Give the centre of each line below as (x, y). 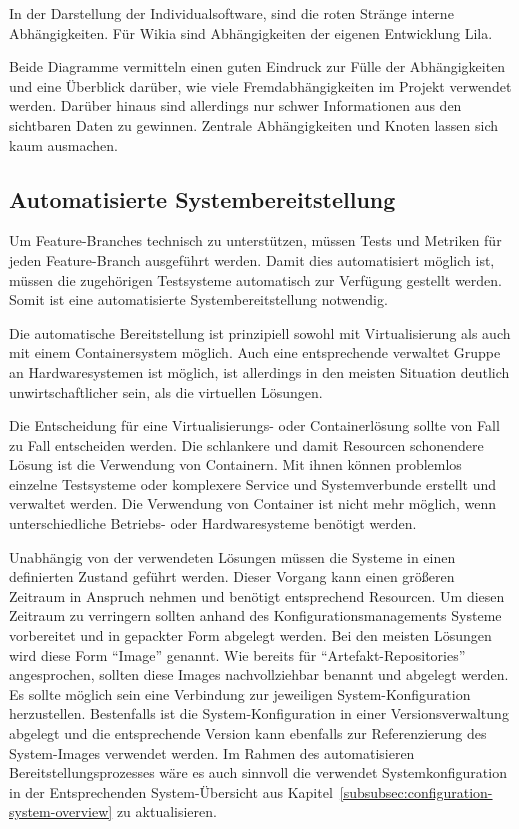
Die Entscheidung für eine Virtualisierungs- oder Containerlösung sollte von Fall (254, 425)
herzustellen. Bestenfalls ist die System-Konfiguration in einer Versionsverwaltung (259, 713)
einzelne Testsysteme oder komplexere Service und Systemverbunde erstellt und (253, 483)
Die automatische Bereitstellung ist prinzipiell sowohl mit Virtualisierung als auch (260, 332)
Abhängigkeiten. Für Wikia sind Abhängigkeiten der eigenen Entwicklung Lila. (251, 32)
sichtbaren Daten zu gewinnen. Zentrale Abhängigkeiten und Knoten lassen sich (254, 124)
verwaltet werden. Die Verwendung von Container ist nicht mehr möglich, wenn (252, 503)
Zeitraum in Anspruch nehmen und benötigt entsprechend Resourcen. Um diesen (257, 595)
